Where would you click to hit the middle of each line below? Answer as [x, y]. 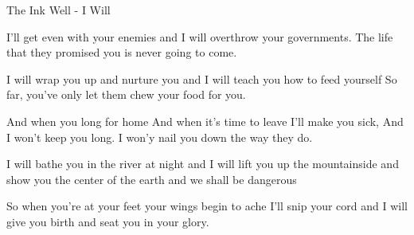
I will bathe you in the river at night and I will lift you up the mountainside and [203, 164]
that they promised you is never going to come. [122, 52]
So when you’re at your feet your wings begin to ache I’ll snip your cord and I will [207, 206]
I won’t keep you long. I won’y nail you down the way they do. [160, 137]
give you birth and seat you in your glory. [108, 221]
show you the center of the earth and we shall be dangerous [152, 179]
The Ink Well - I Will [59, 10]
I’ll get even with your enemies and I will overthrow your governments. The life [200, 36]
